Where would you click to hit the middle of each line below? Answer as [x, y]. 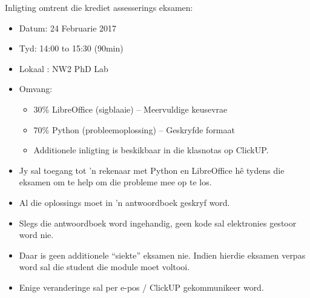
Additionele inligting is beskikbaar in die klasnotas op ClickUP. [151, 150]
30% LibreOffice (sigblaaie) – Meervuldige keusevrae [130, 109]
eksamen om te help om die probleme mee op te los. [115, 182]
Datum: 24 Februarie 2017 [68, 28]
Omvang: [36, 89]
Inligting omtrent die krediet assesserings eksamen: [99, 7]
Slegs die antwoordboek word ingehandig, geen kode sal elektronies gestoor [158, 223]
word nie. [36, 235]
